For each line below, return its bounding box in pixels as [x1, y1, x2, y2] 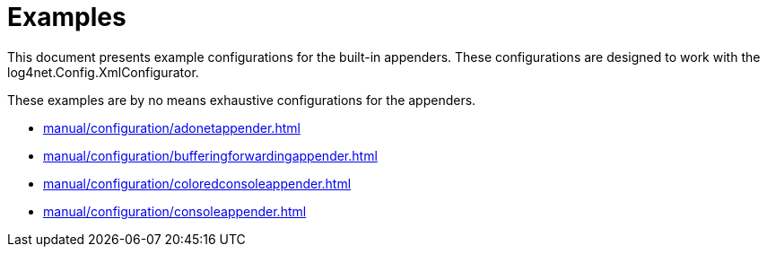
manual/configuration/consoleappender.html [43, 203, 307, 219]
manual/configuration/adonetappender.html [43, 119, 301, 136]
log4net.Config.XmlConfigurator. [7, 64, 199, 80]
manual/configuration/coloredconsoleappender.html [43, 175, 352, 191]
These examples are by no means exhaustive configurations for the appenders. [7, 92, 476, 108]
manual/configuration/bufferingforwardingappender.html [43, 147, 378, 163]
